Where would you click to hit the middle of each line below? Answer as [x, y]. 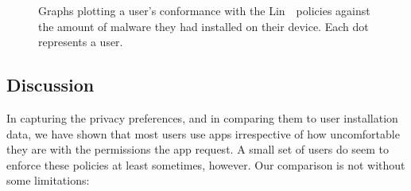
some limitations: [48, 180]
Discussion [50, 85]
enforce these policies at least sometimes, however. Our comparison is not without [206, 164]
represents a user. [81, 42]
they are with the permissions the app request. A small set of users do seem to [198, 149]
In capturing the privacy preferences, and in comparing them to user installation [202, 117]
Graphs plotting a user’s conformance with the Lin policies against [204, 10]
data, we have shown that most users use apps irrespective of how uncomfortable [203, 133]
